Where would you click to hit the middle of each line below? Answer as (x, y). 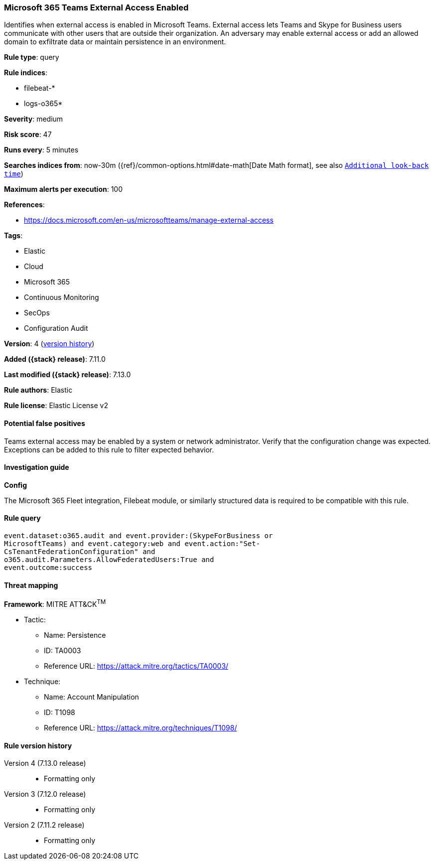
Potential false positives (45, 423)
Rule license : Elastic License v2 (56, 406)
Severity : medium (34, 119)
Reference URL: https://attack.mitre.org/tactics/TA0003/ (136, 666)
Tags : (13, 236)
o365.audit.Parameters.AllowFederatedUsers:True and (109, 560)
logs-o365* (43, 104)
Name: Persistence (75, 635)
